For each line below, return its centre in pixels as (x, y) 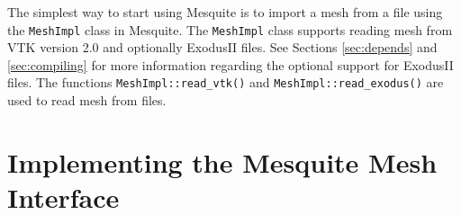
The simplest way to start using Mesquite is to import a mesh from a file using (225, 12)
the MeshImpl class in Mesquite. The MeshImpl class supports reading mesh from (230, 29)
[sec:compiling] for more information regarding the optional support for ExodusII (230, 64)
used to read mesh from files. (87, 100)
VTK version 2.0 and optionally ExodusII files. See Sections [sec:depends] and (222, 47)
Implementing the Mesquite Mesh (222, 161)
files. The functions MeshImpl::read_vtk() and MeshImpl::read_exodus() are (226, 82)
